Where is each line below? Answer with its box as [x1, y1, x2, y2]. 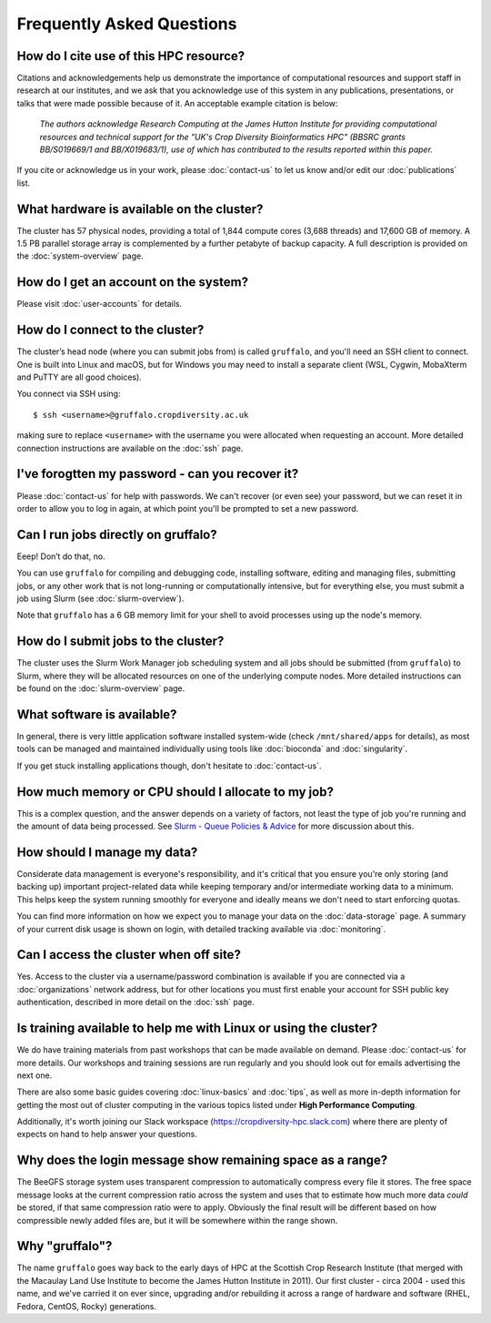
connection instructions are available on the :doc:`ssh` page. [16, 443, 244, 453]
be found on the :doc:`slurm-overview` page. [16, 683, 185, 694]
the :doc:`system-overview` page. [16, 250, 145, 261]
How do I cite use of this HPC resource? [16, 48, 245, 64]
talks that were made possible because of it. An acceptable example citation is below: [16, 97, 338, 108]
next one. [16, 1070, 53, 1081]
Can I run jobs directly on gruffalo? [16, 526, 217, 542]
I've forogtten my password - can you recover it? [16, 466, 299, 482]
